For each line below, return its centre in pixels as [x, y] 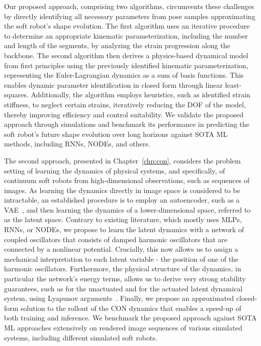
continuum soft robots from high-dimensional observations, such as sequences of [127, 180]
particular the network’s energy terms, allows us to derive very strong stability [125, 279]
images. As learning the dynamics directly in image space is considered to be [122, 190]
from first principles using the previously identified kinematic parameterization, [126, 65]
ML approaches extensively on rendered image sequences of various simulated [123, 327]
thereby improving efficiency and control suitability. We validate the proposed [124, 114]
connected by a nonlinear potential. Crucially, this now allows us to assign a [121, 249]
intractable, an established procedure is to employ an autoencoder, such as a [122, 200]
